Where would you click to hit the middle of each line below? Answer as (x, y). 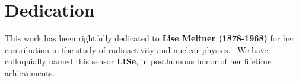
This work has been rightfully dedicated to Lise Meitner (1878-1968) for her (150, 38)
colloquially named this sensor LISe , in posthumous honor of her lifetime (138, 61)
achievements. (30, 72)
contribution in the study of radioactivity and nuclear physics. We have (136, 49)
